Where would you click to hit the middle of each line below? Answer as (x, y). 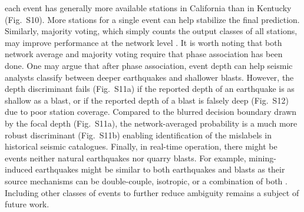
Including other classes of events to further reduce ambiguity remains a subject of (152, 192)
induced (19, 169)
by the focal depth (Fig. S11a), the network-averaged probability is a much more (151, 123)
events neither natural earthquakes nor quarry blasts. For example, (125, 158)
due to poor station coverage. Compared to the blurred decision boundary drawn (151, 112)
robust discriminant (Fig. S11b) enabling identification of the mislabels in (138, 135)
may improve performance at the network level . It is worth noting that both (143, 42)
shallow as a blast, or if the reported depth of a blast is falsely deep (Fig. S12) (147, 100)
